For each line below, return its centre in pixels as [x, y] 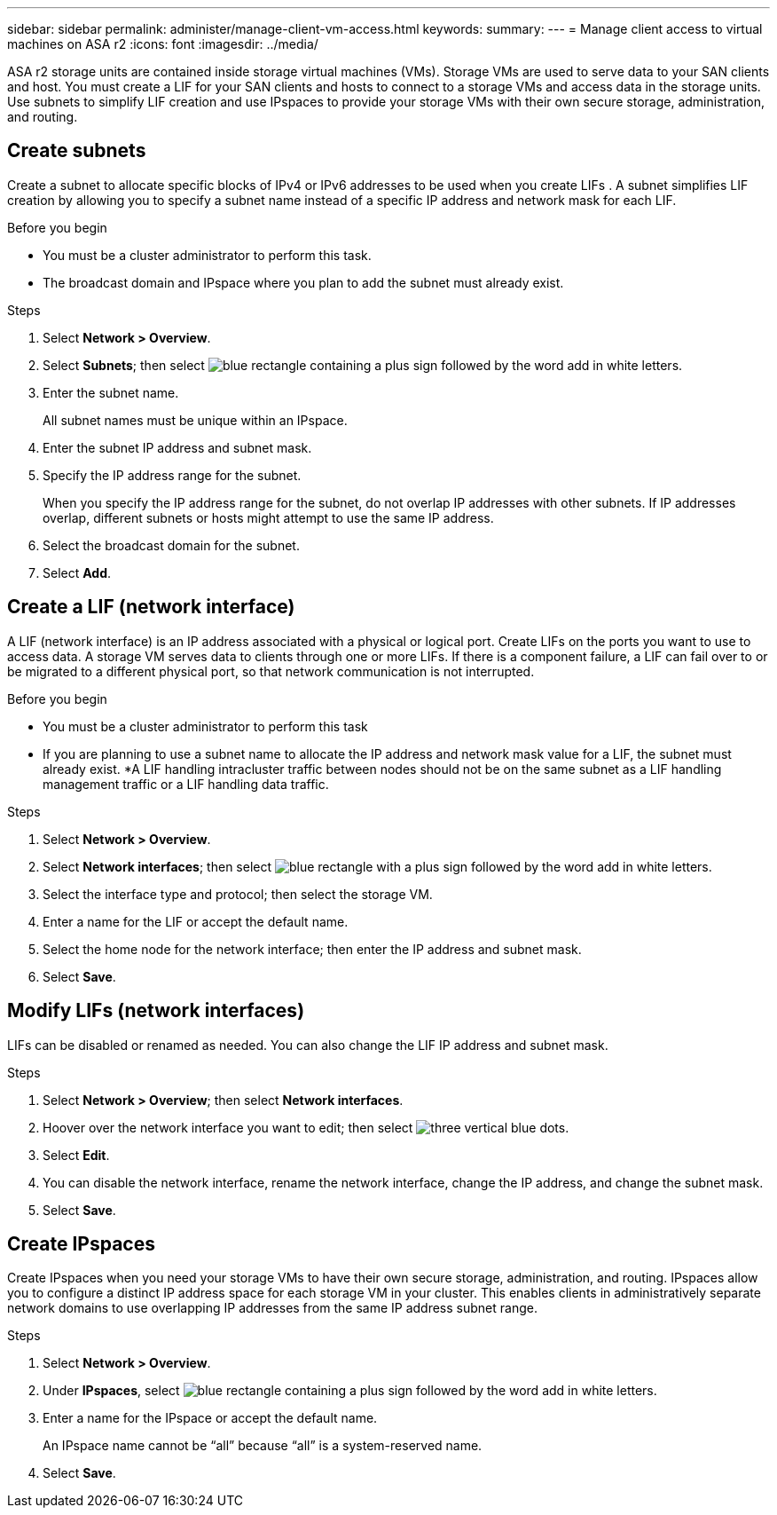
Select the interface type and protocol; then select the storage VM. [238, 894]
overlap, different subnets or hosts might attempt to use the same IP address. [268, 517]
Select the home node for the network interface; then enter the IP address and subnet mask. [312, 949]
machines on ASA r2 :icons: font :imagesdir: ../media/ [163, 44]
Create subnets [77, 151]
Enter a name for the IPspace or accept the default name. [210, 1418]
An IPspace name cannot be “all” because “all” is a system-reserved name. [263, 1446]
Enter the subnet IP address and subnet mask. [177, 447]
